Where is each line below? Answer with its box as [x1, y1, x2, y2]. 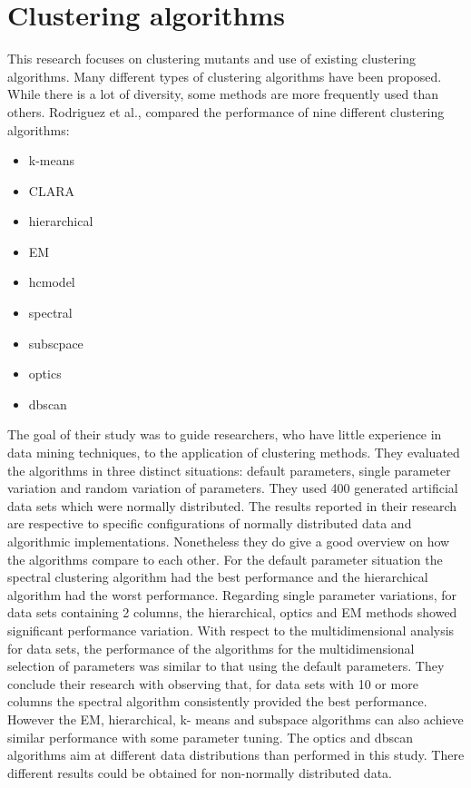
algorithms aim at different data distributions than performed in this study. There [7, 745, 465, 764]
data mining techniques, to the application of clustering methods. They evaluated [7, 443, 460, 462]
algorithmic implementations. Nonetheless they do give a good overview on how [7, 532, 450, 550]
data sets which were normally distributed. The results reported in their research [7, 496, 457, 515]
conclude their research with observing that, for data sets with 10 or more [7, 674, 418, 693]
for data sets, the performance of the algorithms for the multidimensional [7, 638, 415, 657]
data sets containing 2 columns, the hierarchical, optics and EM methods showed [7, 603, 457, 622]
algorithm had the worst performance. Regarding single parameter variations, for [7, 585, 457, 604]
